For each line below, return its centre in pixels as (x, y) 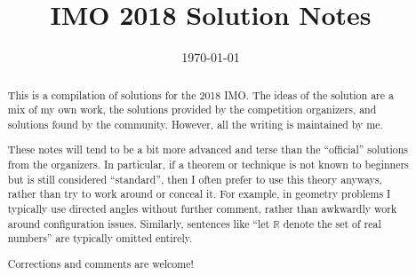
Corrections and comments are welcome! (100, 263)
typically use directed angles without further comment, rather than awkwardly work (202, 208)
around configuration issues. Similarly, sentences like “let (139, 223)
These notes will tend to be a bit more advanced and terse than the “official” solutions (208, 149)
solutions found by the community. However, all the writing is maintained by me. (195, 124)
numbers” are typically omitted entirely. (100, 238)
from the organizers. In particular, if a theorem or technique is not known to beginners (208, 165)
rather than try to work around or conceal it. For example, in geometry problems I (199, 194)
